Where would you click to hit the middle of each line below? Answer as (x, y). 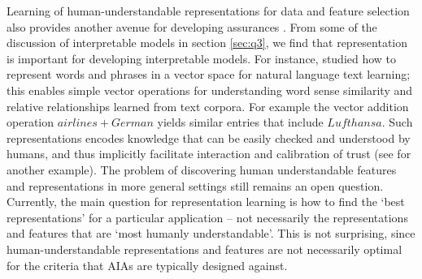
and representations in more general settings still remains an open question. (195, 185)
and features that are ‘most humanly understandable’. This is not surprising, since (211, 233)
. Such (397, 122)
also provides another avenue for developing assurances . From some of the (192, 26)
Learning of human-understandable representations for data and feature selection (208, 11)
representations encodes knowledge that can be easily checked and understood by (209, 137)
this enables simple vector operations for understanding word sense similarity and (210, 90)
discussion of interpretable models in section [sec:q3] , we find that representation (207, 43)
